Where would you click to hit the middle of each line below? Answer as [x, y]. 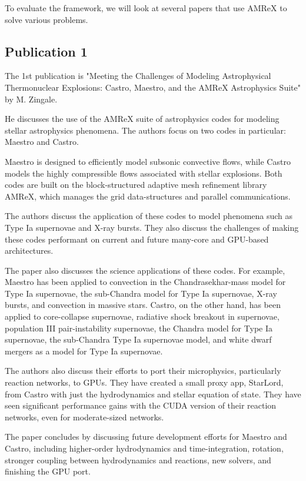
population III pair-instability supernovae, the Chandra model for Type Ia [139, 328]
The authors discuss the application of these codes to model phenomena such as [149, 216]
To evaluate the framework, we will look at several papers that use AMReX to [146, 8]
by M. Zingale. [31, 99]
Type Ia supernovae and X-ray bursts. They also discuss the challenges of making [152, 227]
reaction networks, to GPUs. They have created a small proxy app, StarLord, [144, 382]
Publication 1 [46, 51]
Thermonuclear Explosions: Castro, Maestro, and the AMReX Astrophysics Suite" [153, 87]
